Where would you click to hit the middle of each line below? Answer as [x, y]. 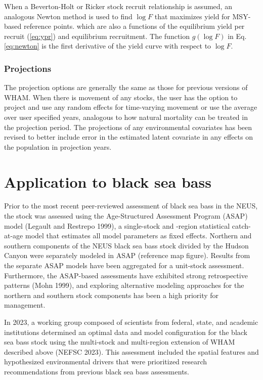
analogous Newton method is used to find [68, 16]
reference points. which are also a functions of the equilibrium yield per [134, 26]
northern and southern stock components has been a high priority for [112, 295]
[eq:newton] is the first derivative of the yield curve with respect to [108, 46]
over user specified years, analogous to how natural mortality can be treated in [126, 117]
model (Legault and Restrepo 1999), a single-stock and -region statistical [117, 225]
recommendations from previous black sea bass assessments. [97, 371]
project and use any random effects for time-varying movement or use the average [131, 107]
